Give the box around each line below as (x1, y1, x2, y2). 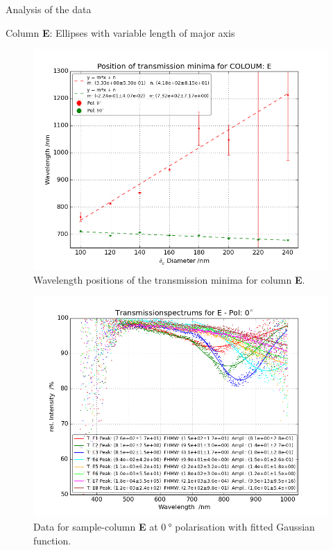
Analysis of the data (6, 2, 92, 16)
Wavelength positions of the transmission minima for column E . (33, 272, 305, 286)
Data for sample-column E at (33, 519, 158, 533)
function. (33, 533, 71, 547)
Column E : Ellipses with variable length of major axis (6, 25, 235, 40)
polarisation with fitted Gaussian (175, 519, 315, 533)
